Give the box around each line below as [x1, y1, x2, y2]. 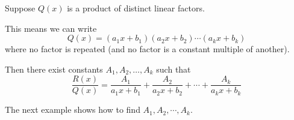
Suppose [5, 2, 36, 14]
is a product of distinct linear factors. [67, 2, 205, 14]
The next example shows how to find [5, 103, 140, 116]
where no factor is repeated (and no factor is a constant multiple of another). [5, 43, 290, 55]
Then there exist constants [5, 62, 103, 75]
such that [156, 62, 191, 75]
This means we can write [5, 22, 97, 34]
